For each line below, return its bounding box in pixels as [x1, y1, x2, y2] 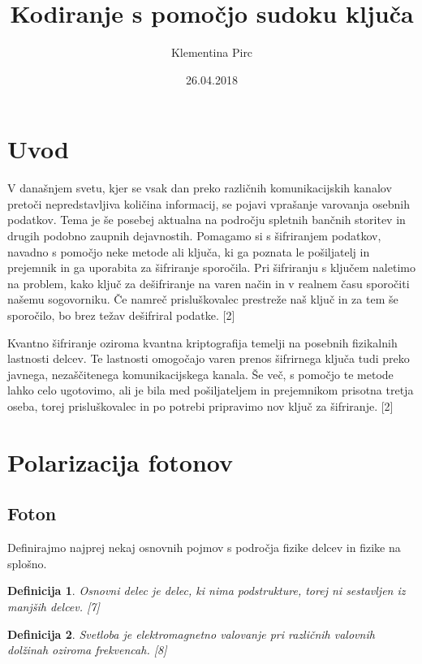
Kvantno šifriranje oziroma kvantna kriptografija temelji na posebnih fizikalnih [7, 334, 398, 351]
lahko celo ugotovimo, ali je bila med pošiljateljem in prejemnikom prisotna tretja [7, 382, 414, 399]
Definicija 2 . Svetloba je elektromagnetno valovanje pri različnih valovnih [7, 625, 375, 642]
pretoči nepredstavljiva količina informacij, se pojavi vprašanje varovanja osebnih [7, 195, 411, 212]
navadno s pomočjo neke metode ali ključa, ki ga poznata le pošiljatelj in [7, 243, 370, 260]
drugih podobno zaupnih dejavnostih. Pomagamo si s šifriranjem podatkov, [7, 227, 381, 244]
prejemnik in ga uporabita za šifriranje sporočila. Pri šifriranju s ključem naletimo [7, 259, 416, 276]
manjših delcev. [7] [7, 597, 100, 614]
